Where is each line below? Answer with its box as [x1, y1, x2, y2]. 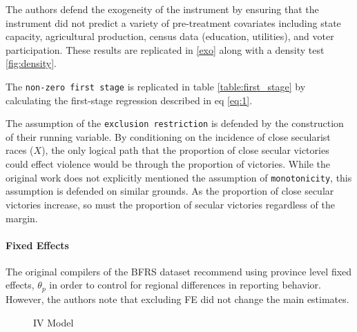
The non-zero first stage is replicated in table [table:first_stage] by [6, 79, 306, 93]
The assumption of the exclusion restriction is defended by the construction [6, 116, 344, 130]
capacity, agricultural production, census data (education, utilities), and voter [6, 29, 334, 43]
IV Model [33, 315, 74, 329]
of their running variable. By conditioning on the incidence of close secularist [6, 129, 331, 144]
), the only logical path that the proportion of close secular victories [41, 143, 329, 157]
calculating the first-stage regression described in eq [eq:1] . [6, 92, 253, 107]
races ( [6, 143, 34, 157]
